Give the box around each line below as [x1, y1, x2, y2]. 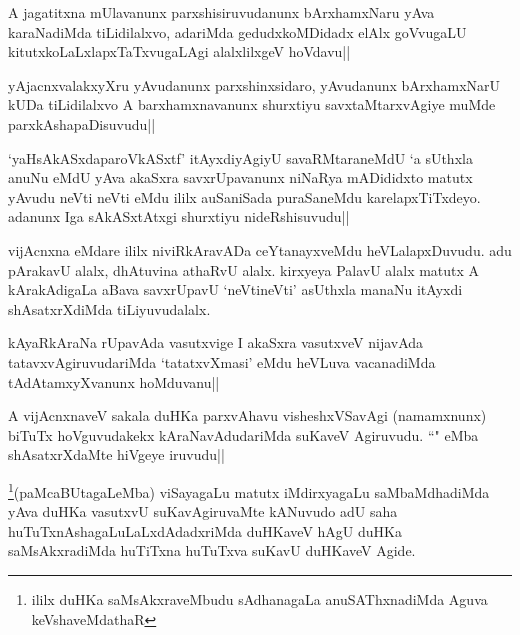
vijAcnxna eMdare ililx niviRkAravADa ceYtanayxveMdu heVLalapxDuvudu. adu [8, 239, 512, 260]
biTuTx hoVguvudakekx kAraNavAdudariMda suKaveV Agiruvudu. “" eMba [8, 424, 479, 445]
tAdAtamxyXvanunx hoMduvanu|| [8, 371, 220, 392]
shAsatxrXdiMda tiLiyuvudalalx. [8, 298, 211, 319]
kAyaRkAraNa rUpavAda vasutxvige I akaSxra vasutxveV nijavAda [8, 332, 424, 353]
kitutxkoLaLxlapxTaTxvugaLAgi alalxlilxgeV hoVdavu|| [8, 41, 351, 62]
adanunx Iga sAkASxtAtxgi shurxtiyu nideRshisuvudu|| [8, 206, 350, 227]
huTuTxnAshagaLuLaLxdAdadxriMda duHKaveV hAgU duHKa [8, 520, 402, 541]
